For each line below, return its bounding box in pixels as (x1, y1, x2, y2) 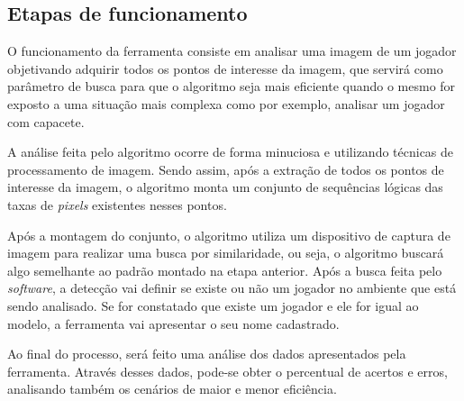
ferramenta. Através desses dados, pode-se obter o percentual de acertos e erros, (7, 361, 448, 380)
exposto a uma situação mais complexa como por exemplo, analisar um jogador (7, 94, 445, 113)
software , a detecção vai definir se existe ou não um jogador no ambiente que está (7, 278, 457, 297)
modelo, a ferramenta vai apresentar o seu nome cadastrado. (7, 314, 340, 333)
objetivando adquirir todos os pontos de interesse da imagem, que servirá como (7, 59, 443, 77)
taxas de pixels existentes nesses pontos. (7, 195, 227, 214)
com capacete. (7, 112, 85, 131)
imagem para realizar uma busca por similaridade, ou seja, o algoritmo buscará (7, 243, 444, 262)
